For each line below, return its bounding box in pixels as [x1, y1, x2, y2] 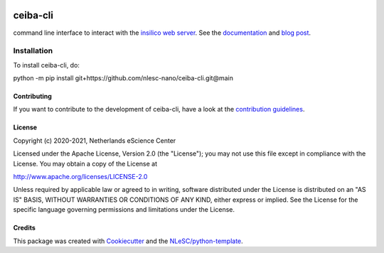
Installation [13, 46, 53, 56]
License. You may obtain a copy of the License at [13, 159, 158, 168]
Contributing [13, 92, 53, 101]
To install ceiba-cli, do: [13, 60, 80, 69]
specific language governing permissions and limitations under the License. [13, 205, 235, 214]
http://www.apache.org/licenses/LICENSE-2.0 [13, 173, 148, 181]
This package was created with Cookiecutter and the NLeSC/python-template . [13, 237, 243, 245]
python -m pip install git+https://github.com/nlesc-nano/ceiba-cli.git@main [13, 74, 234, 82]
